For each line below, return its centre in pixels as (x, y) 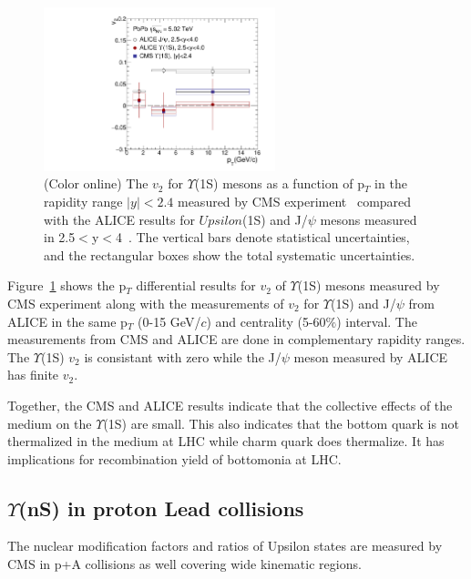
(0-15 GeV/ (169, 321)
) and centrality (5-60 (266, 321)
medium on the (50, 423)
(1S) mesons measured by (369, 285)
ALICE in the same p (67, 321)
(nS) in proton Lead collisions (161, 508)
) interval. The (377, 321)
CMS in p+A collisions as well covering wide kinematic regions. (184, 564)
